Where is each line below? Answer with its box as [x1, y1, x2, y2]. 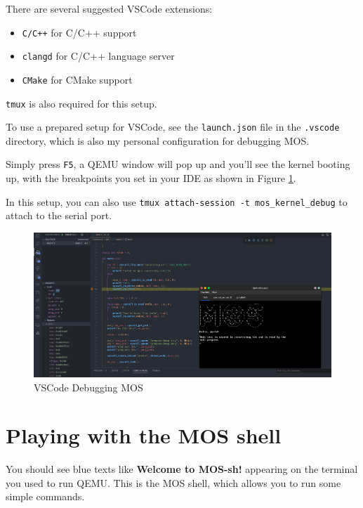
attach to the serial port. [6, 208, 112, 223]
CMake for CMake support [22, 72, 133, 86]
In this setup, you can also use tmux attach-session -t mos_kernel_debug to [6, 194, 348, 209]
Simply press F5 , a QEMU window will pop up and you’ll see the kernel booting [6, 157, 350, 171]
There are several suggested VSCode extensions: [6, 1, 213, 15]
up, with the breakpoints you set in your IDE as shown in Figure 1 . [6, 171, 296, 185]
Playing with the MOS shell [6, 421, 282, 450]
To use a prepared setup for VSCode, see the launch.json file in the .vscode [6, 119, 340, 134]
